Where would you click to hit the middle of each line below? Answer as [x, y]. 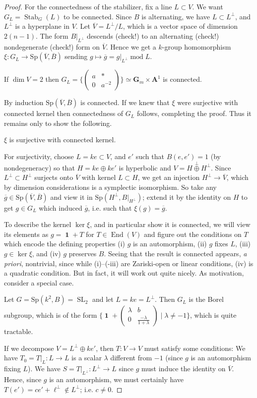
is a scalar [87, 358]
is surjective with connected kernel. [63, 140]
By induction [24, 102]
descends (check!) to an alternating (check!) [153, 35]
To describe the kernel [38, 224]
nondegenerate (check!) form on [52, 46]
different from [131, 358]
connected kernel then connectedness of [64, 113]
